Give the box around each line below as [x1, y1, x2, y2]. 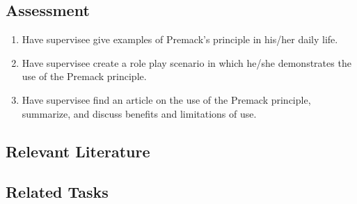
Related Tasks [6, 181, 109, 203]
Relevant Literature [6, 140, 150, 162]
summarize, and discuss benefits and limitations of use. [22, 106, 257, 120]
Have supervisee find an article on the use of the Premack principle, [22, 92, 311, 107]
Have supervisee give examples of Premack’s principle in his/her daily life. [22, 32, 338, 47]
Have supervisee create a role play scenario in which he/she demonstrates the [22, 55, 351, 70]
